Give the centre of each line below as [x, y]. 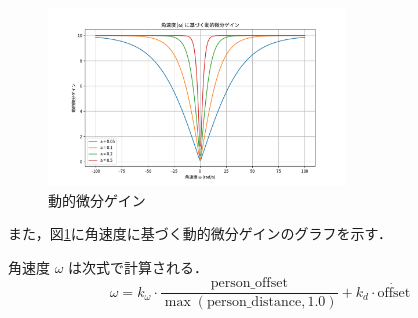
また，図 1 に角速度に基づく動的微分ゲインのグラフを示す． [200, 233]
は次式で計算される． [138, 266]
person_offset [249, 283]
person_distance [254, 302]
